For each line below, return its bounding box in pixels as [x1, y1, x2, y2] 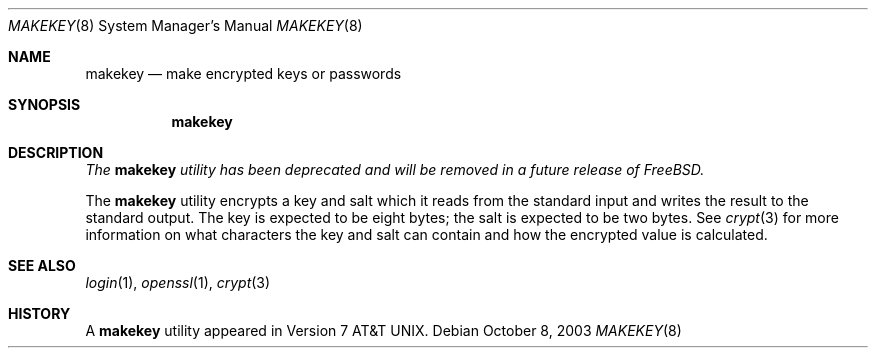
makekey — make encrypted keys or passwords [85, 65, 402, 82]
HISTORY [8, 305, 71, 322]
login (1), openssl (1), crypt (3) [85, 274, 271, 291]
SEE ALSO [8, 257, 76, 274]
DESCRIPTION [8, 144, 104, 161]
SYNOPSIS [8, 96, 81, 113]
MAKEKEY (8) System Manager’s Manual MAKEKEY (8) [8, 17, 363, 34]
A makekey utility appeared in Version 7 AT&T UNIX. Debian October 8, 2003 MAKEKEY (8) [85, 322, 682, 339]
